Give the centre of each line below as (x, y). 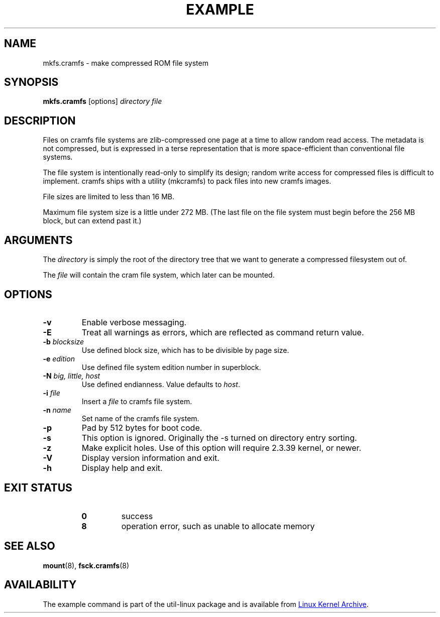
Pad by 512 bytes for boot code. (142, 427)
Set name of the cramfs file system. (140, 418)
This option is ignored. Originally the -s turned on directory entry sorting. (219, 438)
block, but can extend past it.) (92, 221)
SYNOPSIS (31, 82)
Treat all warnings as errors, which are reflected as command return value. (223, 332)
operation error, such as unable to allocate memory (218, 526)
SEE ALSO (30, 546)
